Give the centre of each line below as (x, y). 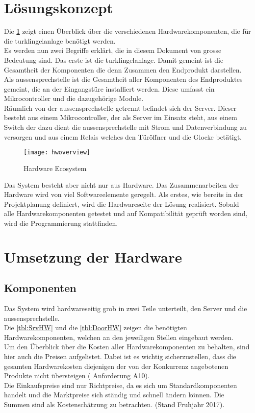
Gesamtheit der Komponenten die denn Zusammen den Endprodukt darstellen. (123, 69)
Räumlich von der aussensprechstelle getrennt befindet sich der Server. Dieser (120, 108)
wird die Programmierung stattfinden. (61, 223)
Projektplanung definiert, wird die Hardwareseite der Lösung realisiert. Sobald (122, 204)
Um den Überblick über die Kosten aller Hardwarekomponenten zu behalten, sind (127, 347)
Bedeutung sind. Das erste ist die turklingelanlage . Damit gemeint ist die (114, 60)
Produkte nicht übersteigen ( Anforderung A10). (77, 376)
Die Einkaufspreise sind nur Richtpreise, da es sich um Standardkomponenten (121, 385)
